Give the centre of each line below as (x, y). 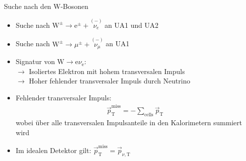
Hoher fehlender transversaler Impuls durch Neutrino (110, 81)
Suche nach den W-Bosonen (46, 6)
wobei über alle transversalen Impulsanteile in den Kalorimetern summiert (129, 122)
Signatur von (35, 61)
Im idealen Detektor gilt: (53, 150)
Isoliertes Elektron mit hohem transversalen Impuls (107, 71)
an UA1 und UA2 (131, 25)
